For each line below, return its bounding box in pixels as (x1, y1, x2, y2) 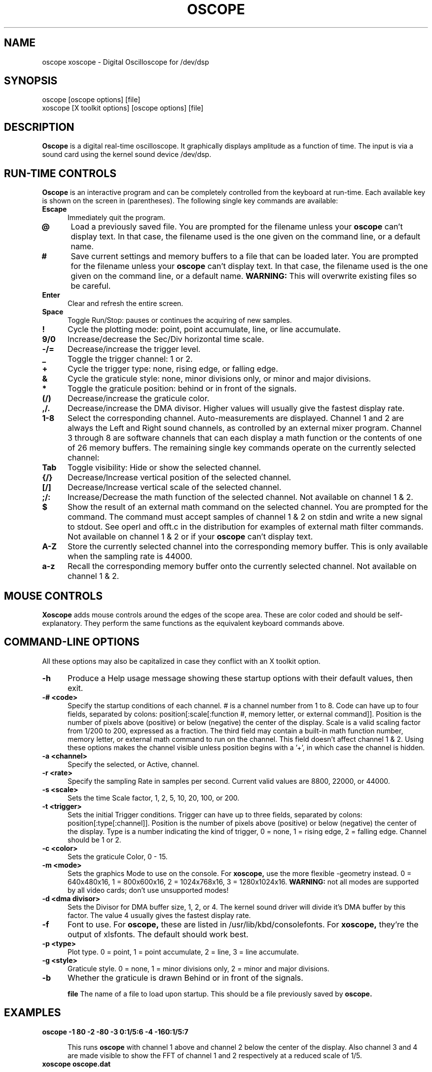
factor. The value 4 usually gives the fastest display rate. (68, 911, 251, 919)
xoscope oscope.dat (42, 1059, 111, 1068)
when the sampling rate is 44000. (67, 551, 192, 562)
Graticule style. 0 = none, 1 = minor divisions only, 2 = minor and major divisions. (68, 964, 329, 973)
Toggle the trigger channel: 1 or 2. (67, 354, 193, 364)
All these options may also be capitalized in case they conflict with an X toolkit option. (42, 656, 321, 665)
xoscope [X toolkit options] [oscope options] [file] (42, 104, 204, 113)
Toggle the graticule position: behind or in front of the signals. (67, 383, 297, 394)
